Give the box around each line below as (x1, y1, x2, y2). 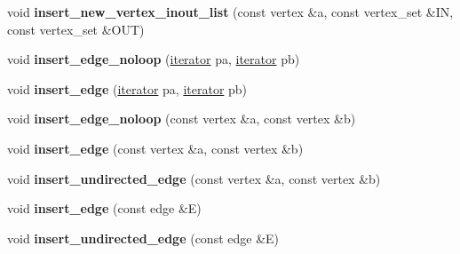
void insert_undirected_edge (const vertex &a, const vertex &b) (7, 169, 381, 187)
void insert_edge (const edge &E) (7, 199, 202, 218)
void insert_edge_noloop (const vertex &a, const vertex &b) (7, 109, 356, 128)
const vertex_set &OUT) (7, 20, 145, 38)
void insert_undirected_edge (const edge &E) (7, 228, 280, 247)
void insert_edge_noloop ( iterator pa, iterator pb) (7, 50, 300, 68)
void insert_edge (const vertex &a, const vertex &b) (7, 139, 304, 157)
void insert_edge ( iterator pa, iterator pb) (7, 79, 248, 98)
